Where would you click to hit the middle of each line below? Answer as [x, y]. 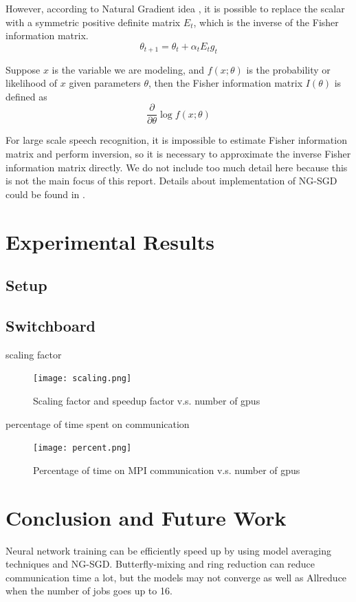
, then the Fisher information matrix [226, 83]
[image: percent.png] [82, 448]
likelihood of [32, 83]
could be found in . [45, 194]
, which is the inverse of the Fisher [266, 22]
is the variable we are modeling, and [128, 69]
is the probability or [288, 69]
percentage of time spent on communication [98, 423]
